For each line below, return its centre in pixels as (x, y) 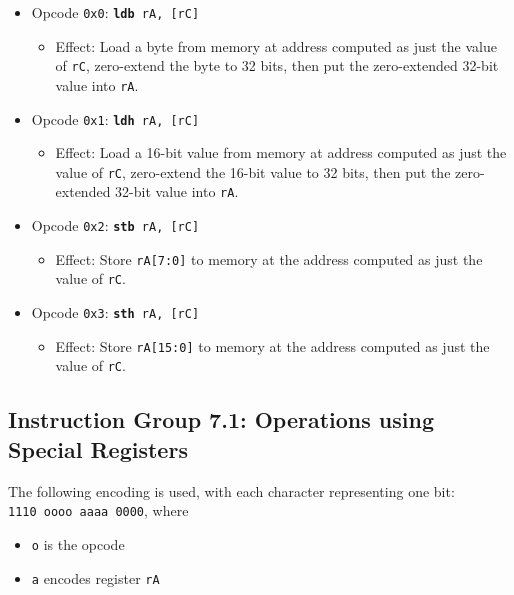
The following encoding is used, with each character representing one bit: (231, 490)
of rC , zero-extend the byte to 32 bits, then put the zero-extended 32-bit (277, 65)
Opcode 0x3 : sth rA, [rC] (115, 312)
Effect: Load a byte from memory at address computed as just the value (276, 45)
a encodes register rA (95, 577)
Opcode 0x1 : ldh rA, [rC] (115, 118)
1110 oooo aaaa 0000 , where (98, 510)
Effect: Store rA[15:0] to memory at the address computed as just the (272, 345)
